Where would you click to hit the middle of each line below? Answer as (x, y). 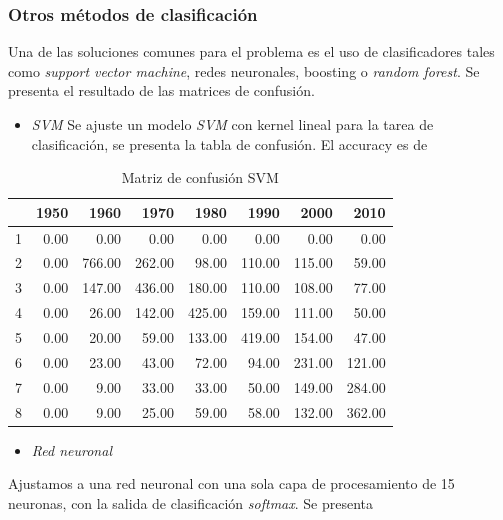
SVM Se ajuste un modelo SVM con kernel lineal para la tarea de (232, 124)
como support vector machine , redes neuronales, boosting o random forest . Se (244, 70)
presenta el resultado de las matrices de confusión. (161, 90)
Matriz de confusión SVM (200, 177)
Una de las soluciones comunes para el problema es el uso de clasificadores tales (251, 51)
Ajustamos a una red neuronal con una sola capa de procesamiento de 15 (231, 483)
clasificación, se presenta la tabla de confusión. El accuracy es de (229, 143)
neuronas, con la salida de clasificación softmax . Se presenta (191, 502)
